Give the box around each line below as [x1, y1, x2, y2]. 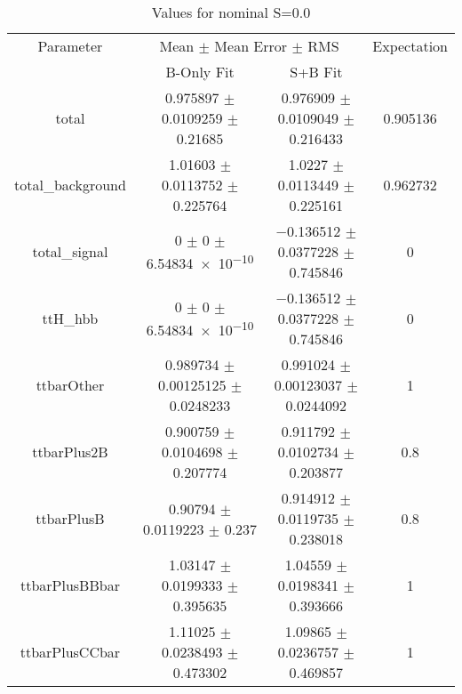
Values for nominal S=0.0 [151, 2, 311, 22]
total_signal [32, 241, 108, 262]
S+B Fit [290, 61, 343, 82]
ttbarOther [36, 375, 105, 395]
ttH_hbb [42, 308, 99, 328]
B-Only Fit [165, 61, 235, 82]
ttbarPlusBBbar [20, 575, 120, 595]
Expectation [372, 36, 448, 56]
